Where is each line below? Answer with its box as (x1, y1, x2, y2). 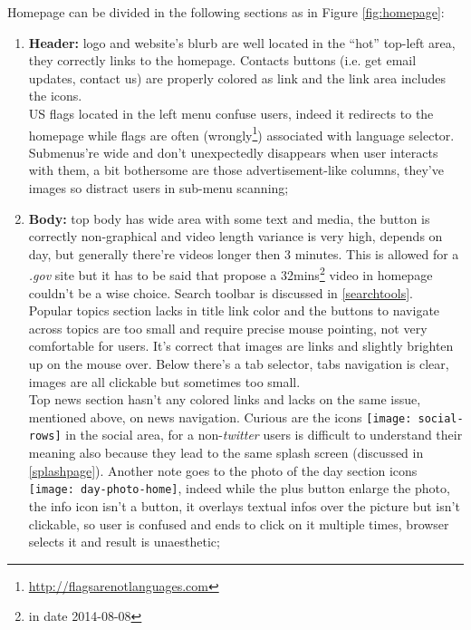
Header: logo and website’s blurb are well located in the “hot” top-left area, (28, 33, 456, 52)
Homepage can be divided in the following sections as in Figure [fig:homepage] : (7, 3, 445, 21)
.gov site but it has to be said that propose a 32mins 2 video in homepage (28, 263, 433, 285)
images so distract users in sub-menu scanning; (28, 179, 289, 197)
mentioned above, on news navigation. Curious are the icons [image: (28, 407, 412, 426)
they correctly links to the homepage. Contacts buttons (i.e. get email (28, 51, 417, 70)
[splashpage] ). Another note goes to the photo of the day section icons (28, 460, 418, 480)
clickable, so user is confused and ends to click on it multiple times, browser (28, 514, 449, 533)
